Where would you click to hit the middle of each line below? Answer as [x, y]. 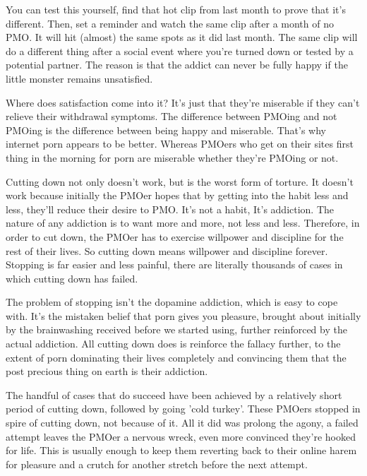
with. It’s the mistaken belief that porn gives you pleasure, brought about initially [183, 315]
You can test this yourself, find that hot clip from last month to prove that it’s [176, 9]
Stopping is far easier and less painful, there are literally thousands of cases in [174, 264]
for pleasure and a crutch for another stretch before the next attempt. [157, 464]
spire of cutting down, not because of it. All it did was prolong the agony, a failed [182, 423]
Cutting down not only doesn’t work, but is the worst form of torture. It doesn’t [180, 181]
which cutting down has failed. [72, 278]
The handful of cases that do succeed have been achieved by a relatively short [174, 394]
